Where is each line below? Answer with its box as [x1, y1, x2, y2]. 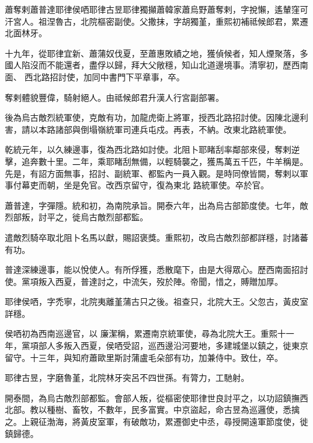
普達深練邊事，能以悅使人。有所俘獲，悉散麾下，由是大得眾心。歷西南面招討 [5, 263, 308, 276]
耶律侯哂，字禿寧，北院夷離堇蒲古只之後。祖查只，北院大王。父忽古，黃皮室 [5, 295, 308, 308]
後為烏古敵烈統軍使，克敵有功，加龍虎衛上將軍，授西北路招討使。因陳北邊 [5, 111, 300, 124]
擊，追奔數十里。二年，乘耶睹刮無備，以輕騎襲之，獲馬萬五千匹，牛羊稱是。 [5, 155, 308, 167]
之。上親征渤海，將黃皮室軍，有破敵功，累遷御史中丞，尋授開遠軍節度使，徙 [5, 415, 308, 428]
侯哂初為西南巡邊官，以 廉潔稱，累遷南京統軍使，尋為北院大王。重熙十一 [5, 327, 294, 340]
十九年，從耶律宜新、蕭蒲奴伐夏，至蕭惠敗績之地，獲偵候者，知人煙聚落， [5, 46, 300, 59]
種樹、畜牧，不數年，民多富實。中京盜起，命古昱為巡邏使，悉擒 [46, 403, 300, 416]
